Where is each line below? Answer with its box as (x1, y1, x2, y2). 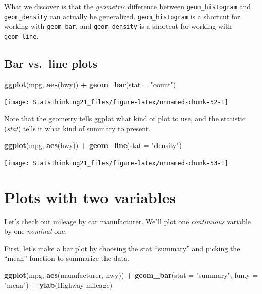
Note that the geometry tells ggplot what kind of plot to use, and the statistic (4, 113, 245, 124)
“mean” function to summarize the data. (4, 253, 129, 263)
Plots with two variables (4, 186, 176, 207)
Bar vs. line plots (4, 56, 98, 71)
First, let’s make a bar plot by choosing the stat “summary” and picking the (4, 242, 240, 253)
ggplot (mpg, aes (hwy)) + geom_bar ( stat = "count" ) (4, 79, 176, 89)
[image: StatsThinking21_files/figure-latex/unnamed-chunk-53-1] (4, 159, 228, 167)
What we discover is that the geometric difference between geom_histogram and (4, 1, 251, 11)
